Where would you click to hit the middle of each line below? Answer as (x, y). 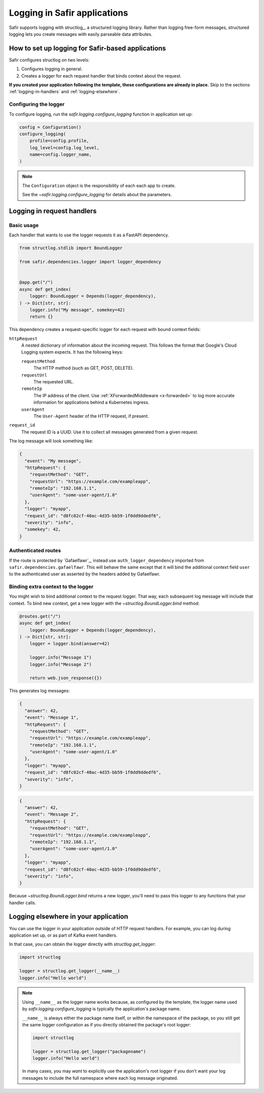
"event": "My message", (53, 461)
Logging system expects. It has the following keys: (72, 352)
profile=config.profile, (59, 141)
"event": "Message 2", (52, 814)
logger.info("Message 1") (61, 658)
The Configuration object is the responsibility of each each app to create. (99, 185)
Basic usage (24, 226)
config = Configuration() (50, 127)
